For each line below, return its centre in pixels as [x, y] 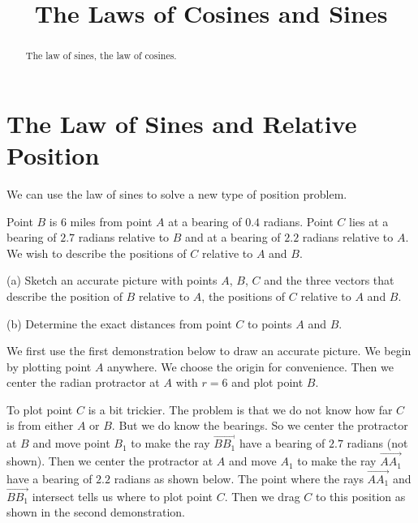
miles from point [111, 221]
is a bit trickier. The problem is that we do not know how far [240, 409]
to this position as [360, 496]
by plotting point [49, 366]
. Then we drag [262, 496]
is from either [40, 425]
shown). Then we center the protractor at [110, 461]
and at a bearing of [233, 237]
